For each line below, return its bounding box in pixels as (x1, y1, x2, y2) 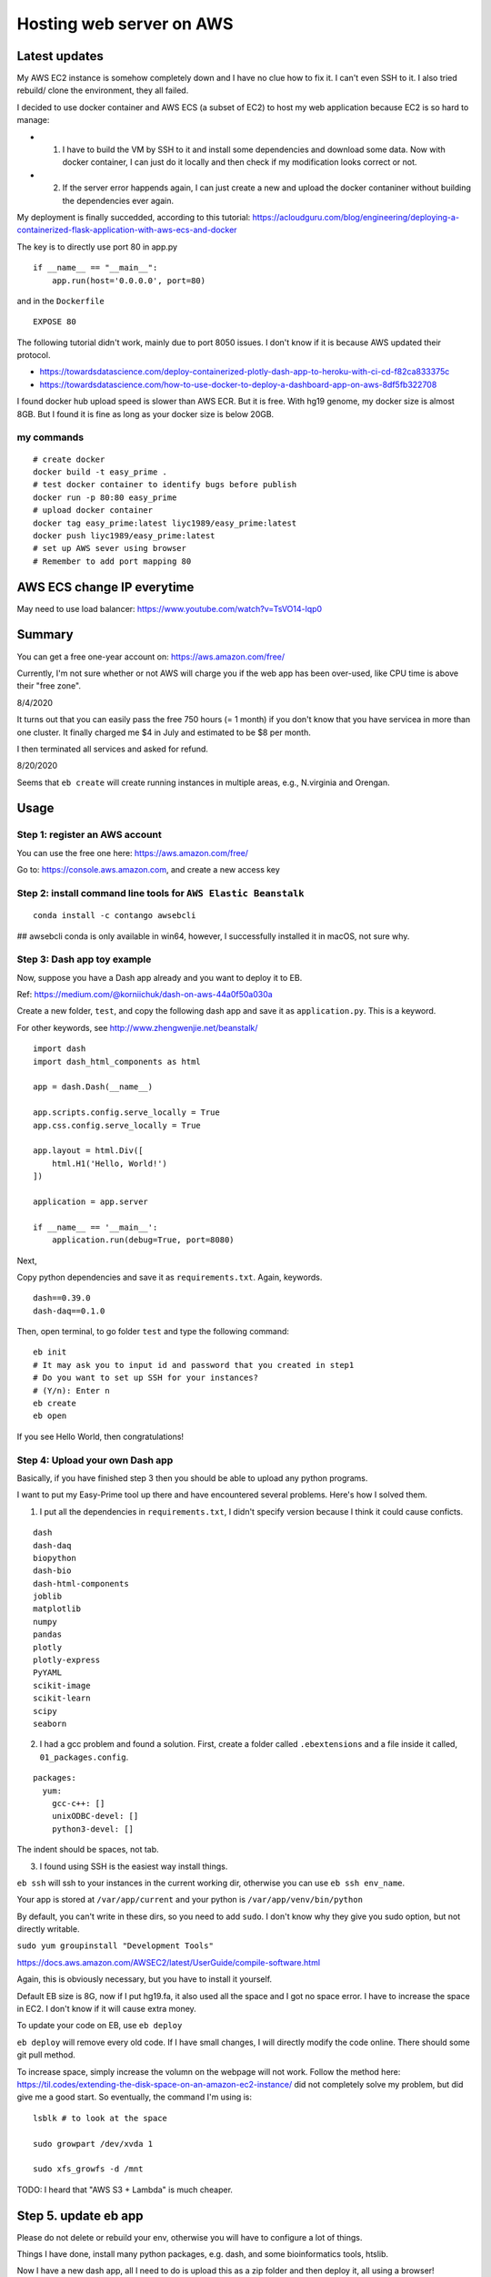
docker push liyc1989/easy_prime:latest (33, 530, 215, 541)
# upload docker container (33, 505, 154, 516)
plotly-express (33, 1655, 101, 1666)
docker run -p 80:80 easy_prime (33, 492, 177, 503)
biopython (33, 1553, 76, 1563)
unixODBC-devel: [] (51, 1811, 139, 1822)
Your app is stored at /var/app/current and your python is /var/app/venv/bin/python (16, 1894, 364, 1905)
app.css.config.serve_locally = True (33, 1120, 202, 1130)
